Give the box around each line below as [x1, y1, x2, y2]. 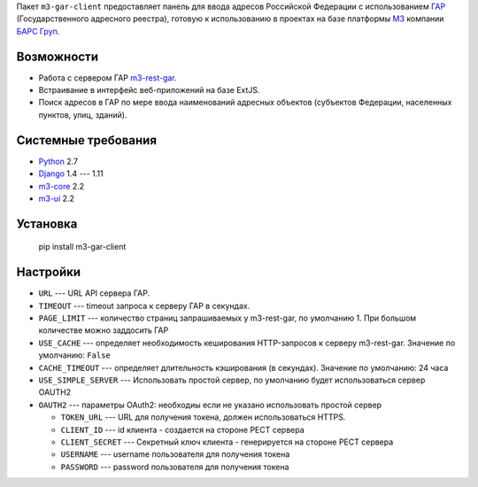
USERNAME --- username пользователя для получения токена [60, 449, 290, 460]
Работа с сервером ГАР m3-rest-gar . [38, 72, 177, 83]
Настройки [16, 265, 81, 280]
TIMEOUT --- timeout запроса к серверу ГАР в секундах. [38, 300, 251, 311]
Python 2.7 [38, 156, 79, 166]
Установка [16, 216, 78, 231]
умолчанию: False [38, 350, 111, 360]
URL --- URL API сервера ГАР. [38, 288, 150, 298]
